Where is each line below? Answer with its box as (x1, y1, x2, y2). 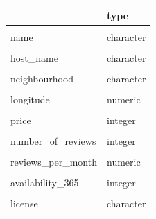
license (10, 196, 38, 211)
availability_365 (10, 175, 79, 190)
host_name (10, 50, 58, 64)
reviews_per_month (10, 155, 97, 169)
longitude (10, 91, 50, 106)
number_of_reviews (10, 134, 96, 148)
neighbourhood (10, 71, 74, 85)
